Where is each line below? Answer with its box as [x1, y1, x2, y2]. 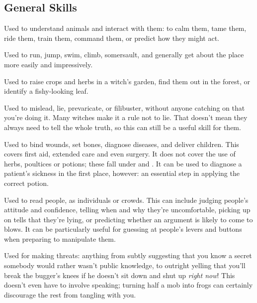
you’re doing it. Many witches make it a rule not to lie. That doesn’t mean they [4, 112, 248, 123]
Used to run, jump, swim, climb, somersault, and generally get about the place [4, 49, 244, 60]
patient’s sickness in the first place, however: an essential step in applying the [4, 168, 240, 178]
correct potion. [4, 177, 49, 188]
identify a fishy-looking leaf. [4, 86, 88, 96]
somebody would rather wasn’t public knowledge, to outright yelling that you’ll [4, 260, 246, 271]
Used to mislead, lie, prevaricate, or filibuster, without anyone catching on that [4, 102, 245, 113]
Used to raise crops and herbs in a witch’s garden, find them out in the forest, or [4, 76, 250, 86]
